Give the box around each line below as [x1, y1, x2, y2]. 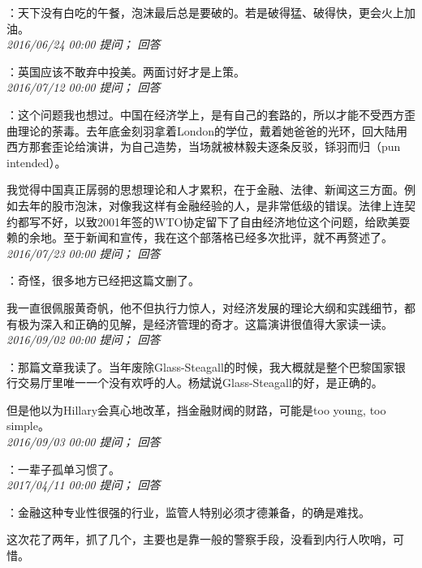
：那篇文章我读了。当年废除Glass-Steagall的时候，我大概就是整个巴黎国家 [6, 358, 394, 375]
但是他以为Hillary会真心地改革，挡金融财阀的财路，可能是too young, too [6, 401, 386, 418]
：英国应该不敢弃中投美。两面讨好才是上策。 [6, 62, 245, 80]
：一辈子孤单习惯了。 [6, 460, 120, 477]
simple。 [6, 417, 50, 434]
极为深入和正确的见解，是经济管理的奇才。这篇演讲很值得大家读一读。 [17, 315, 393, 332]
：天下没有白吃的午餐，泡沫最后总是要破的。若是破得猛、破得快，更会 [6, 4, 381, 20]
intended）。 [6, 153, 67, 170]
